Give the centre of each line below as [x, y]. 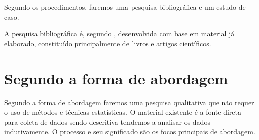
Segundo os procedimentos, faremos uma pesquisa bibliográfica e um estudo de [125, 7]
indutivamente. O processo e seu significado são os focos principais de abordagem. [130, 132]
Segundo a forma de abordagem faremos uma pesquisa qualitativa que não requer [129, 102]
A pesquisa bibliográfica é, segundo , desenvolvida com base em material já [119, 33]
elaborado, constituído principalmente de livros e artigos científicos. [108, 43]
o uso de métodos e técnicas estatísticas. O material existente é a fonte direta [123, 112]
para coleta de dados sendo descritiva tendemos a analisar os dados [107, 122]
